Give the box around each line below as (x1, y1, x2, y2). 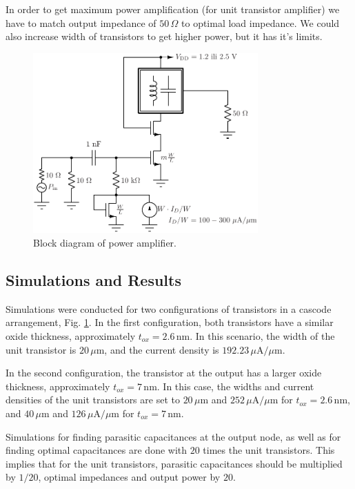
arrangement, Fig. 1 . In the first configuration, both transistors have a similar (6, 315, 334, 329)
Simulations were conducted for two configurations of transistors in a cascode (6, 301, 332, 316)
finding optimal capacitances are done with (6, 443, 187, 457)
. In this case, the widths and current (156, 378, 314, 393)
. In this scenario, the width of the (190, 329, 335, 343)
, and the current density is (104, 342, 219, 356)
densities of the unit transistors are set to (6, 392, 180, 407)
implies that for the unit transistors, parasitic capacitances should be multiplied (6, 456, 343, 470)
